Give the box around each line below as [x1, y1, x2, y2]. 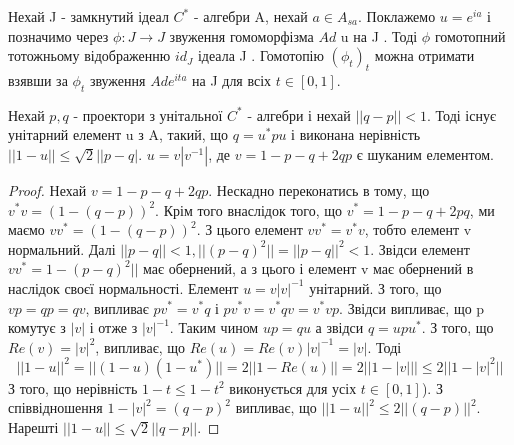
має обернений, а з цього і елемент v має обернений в [143, 258, 474, 279]
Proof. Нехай [8, 179, 87, 200]
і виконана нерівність [291, 124, 421, 145]
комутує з [8, 317, 66, 338]
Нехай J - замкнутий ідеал [8, 6, 169, 26]
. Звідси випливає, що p [339, 297, 485, 318]
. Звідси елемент [370, 238, 470, 259]
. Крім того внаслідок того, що [155, 199, 343, 220]
